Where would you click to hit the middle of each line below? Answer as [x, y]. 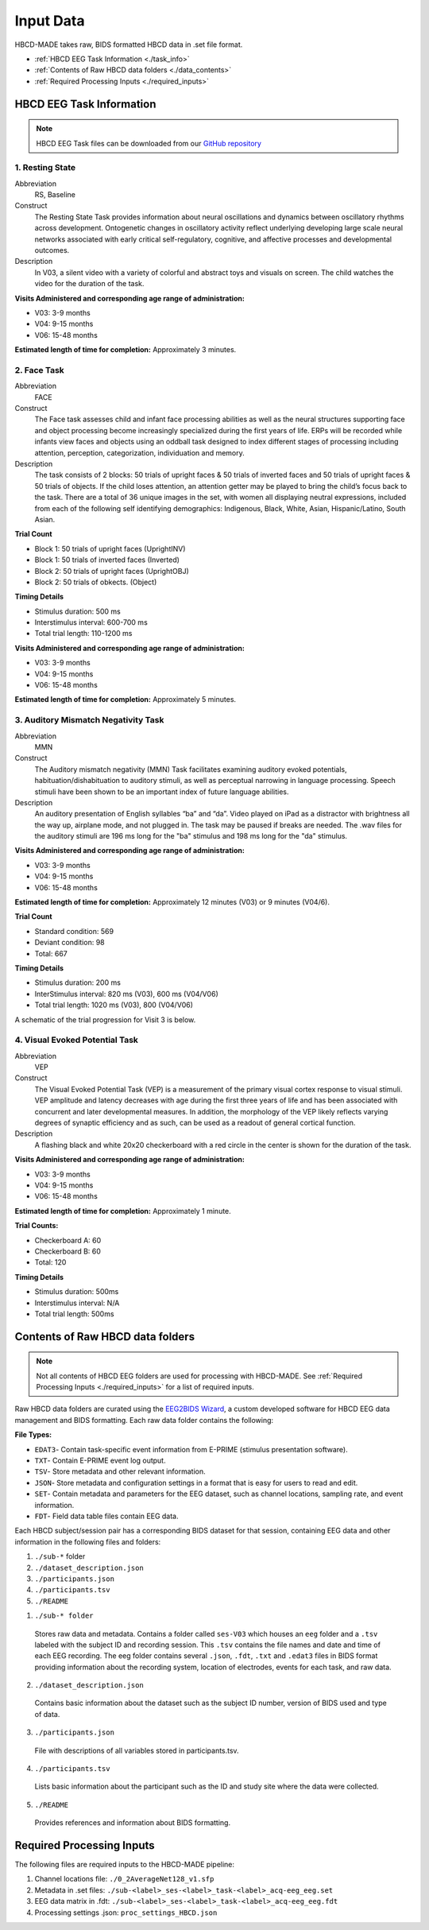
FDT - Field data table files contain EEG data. [106, 1516]
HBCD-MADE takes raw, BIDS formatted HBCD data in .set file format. [129, 45]
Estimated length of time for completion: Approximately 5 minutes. [126, 700]
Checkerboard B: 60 [68, 1251]
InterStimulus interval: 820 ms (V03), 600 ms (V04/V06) [126, 994]
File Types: [33, 1435]
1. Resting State [45, 168]
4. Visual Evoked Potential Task [77, 1040]
